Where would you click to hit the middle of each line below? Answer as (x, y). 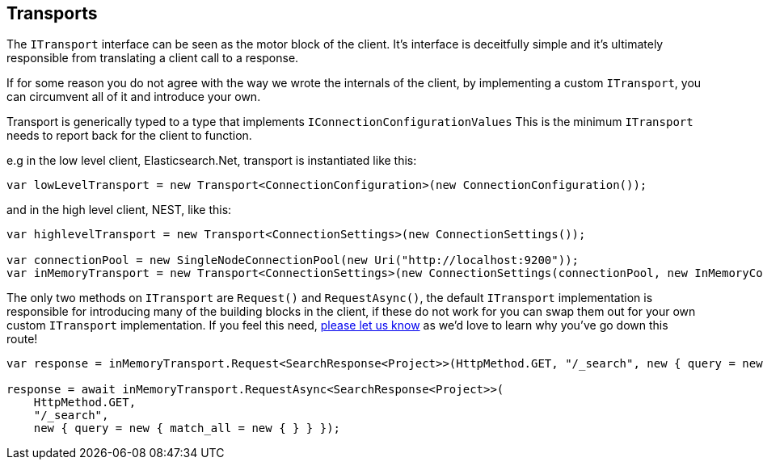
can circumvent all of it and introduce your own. (134, 97)
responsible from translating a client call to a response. (153, 58)
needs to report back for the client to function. (129, 136)
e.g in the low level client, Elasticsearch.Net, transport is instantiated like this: (212, 161)
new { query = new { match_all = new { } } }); (187, 428)
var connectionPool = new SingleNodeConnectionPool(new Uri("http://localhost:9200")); (293, 260)
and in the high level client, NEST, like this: (119, 210)
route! (22, 339)
